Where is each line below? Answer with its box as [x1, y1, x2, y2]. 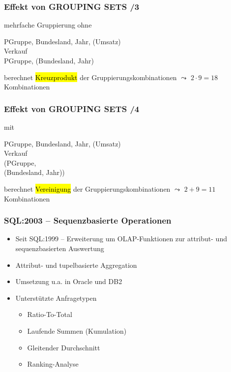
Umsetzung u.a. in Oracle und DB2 [15, 276, 122, 286]
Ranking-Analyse [27, 359, 79, 369]
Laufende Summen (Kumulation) [27, 325, 127, 336]
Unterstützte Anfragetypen [15, 292, 97, 303]
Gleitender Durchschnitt [27, 342, 100, 352]
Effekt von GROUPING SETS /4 [4, 102, 140, 114]
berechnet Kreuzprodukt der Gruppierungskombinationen [4, 72, 177, 82]
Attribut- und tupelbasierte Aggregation [15, 259, 137, 270]
